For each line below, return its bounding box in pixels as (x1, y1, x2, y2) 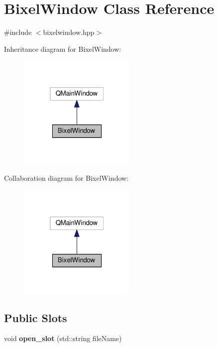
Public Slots (4, 310, 67, 325)
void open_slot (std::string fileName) (4, 333, 122, 344)
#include (4, 27, 32, 37)
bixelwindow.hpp (43, 27, 95, 37)
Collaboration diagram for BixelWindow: (4, 173, 129, 183)
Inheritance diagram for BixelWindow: (4, 43, 121, 54)
